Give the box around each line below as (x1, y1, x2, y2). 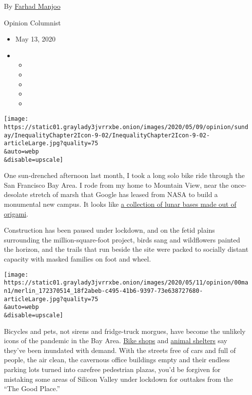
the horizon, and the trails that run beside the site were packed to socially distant (4, 244, 249, 254)
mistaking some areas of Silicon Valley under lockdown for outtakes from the (4, 373, 233, 384)
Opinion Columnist (4, 17, 61, 27)
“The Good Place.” (4, 383, 60, 394)
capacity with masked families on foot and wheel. (4, 254, 151, 264)
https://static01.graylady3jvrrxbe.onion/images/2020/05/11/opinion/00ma (4, 279, 249, 286)
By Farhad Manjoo (4, 1, 60, 11)
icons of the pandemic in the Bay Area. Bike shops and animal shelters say (4, 335, 228, 346)
